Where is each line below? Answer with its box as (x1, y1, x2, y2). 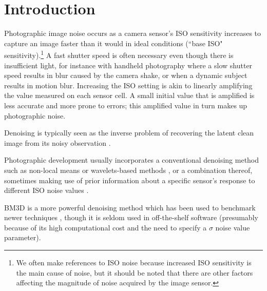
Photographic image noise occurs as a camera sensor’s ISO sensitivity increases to (4, 28, 261, 38)
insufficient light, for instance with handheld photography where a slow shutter (4, 60, 253, 70)
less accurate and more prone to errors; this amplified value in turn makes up (4, 100, 247, 110)
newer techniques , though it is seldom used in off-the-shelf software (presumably (4, 212, 258, 223)
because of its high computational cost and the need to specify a (4, 222, 207, 232)
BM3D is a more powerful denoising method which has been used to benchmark (4, 202, 256, 212)
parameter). (4, 232, 41, 243)
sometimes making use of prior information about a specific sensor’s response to (4, 174, 255, 185)
